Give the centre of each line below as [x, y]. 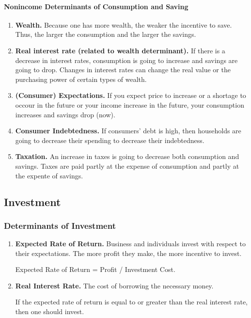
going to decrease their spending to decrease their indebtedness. [110, 140]
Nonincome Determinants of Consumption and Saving [96, 6]
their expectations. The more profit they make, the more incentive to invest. [128, 253]
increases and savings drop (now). [65, 114]
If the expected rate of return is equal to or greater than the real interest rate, [132, 302]
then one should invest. [50, 311]
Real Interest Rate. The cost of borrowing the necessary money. [114, 285]
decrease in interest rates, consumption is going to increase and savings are [126, 60]
